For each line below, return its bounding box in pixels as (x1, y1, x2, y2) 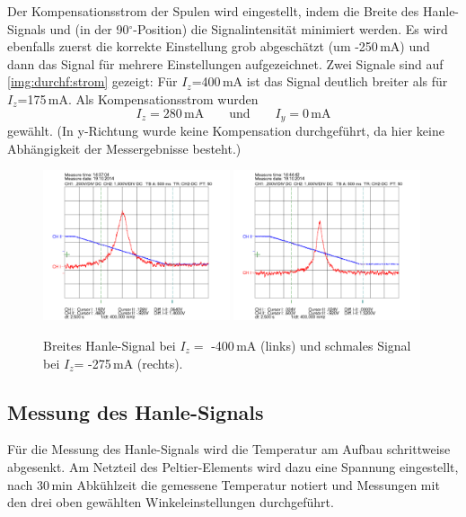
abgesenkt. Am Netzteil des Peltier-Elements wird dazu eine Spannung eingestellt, (7, 457, 459, 476)
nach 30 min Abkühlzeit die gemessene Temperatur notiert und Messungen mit (7, 475, 440, 494)
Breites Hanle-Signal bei (43, 335, 176, 354)
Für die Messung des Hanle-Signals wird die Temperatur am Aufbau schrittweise (7, 440, 451, 459)
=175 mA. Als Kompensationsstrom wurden (17, 89, 259, 108)
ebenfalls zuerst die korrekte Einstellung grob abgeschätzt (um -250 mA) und (7, 37, 430, 56)
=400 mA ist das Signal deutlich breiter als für (191, 72, 448, 91)
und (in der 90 (49, 19, 129, 38)
